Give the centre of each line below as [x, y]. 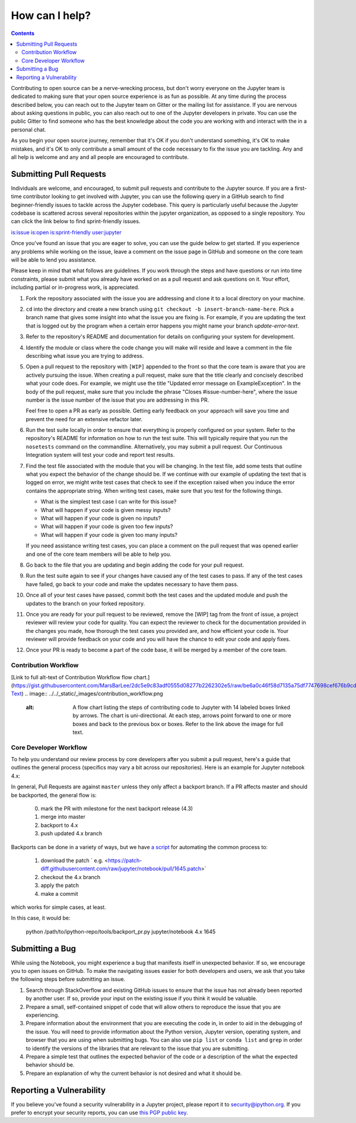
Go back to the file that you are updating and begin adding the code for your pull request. [135, 565]
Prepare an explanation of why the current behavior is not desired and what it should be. [134, 1073]
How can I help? [51, 15]
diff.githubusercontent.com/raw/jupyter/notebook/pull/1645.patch [121, 869]
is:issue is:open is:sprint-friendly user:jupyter [66, 232]
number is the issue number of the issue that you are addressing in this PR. [117, 400]
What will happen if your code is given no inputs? [101, 518]
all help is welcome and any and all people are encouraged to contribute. [100, 157]
